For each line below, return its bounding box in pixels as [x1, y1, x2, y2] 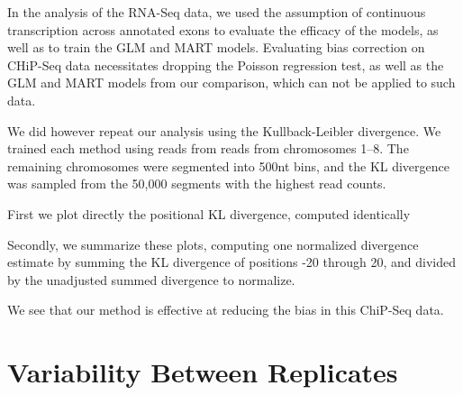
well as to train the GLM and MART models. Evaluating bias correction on [7, 38, 425, 57]
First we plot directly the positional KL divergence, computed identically [7, 204, 411, 223]
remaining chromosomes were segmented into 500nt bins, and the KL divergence [7, 156, 449, 175]
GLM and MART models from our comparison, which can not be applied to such [7, 73, 456, 92]
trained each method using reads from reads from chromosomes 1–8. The [7, 139, 409, 158]
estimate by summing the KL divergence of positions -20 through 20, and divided [7, 253, 456, 271]
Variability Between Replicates [7, 354, 398, 390]
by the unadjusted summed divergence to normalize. [7, 270, 295, 289]
